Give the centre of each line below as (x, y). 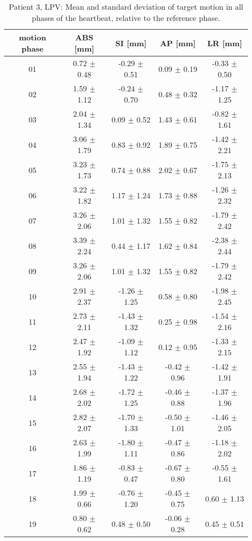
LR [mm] (225, 43)
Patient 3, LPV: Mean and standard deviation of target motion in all (126, 7)
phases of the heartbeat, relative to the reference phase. (126, 18)
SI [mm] (131, 43)
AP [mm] (178, 43)
